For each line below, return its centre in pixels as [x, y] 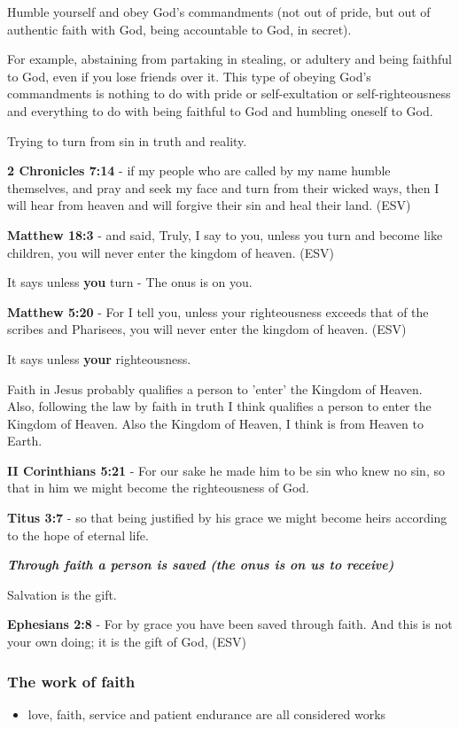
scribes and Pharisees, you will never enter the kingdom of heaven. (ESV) [207, 329]
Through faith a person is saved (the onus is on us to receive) [201, 565]
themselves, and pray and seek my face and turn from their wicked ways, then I [223, 187]
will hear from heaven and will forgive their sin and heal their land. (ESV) [209, 205]
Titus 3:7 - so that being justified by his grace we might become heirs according [227, 518]
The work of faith [71, 681]
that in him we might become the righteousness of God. [159, 488]
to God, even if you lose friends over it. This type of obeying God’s [189, 76]
